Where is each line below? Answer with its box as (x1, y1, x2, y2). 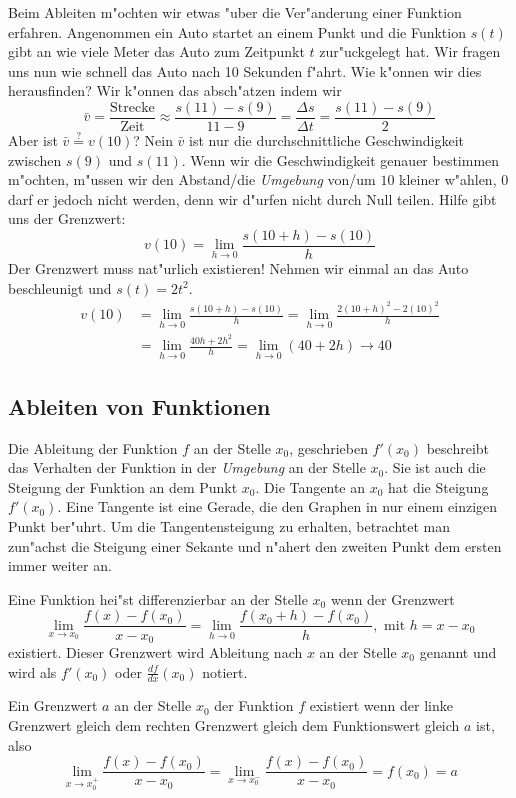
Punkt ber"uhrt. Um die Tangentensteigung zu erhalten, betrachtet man (8, 516, 451, 537)
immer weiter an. (8, 555, 112, 576)
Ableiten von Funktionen (8, 390, 271, 421)
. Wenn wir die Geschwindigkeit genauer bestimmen (181, 149, 500, 170)
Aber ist (8, 130, 58, 151)
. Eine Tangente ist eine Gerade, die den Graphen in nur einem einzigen (57, 496, 498, 517)
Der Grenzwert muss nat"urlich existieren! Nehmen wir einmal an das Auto (8, 258, 469, 279)
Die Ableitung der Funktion (8, 437, 178, 458)
